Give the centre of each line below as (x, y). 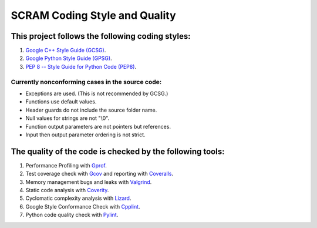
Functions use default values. (61, 102)
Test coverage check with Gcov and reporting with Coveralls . (99, 174)
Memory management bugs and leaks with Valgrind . (89, 182)
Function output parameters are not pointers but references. (98, 126)
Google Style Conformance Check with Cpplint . (83, 206)
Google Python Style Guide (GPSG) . (69, 58)
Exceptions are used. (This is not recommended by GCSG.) (97, 93)
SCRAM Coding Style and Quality (93, 15)
